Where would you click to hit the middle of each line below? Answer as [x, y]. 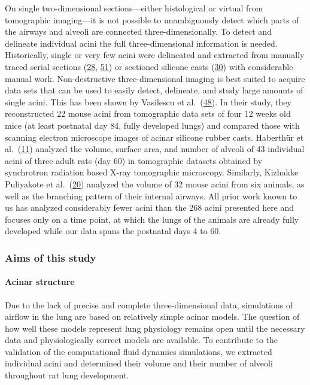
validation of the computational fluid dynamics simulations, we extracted [139, 351]
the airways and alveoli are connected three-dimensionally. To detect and [138, 31]
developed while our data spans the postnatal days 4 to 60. [113, 231]
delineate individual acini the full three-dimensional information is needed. [141, 43]
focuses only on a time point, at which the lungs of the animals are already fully [152, 219]
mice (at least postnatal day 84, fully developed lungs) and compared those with [152, 125]
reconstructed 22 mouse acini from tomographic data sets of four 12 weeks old [148, 113]
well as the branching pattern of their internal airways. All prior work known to [151, 195]
